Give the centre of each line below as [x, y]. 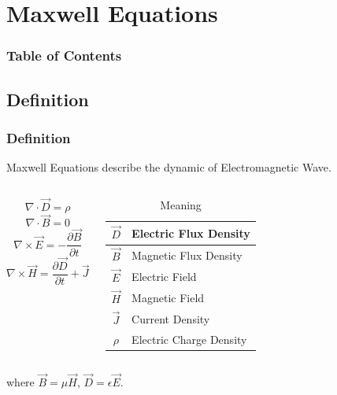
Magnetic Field [168, 297]
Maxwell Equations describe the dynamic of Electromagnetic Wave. [169, 167]
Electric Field [164, 276]
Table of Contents [64, 55]
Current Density [171, 318]
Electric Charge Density [189, 339]
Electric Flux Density [191, 233]
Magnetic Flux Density [187, 255]
